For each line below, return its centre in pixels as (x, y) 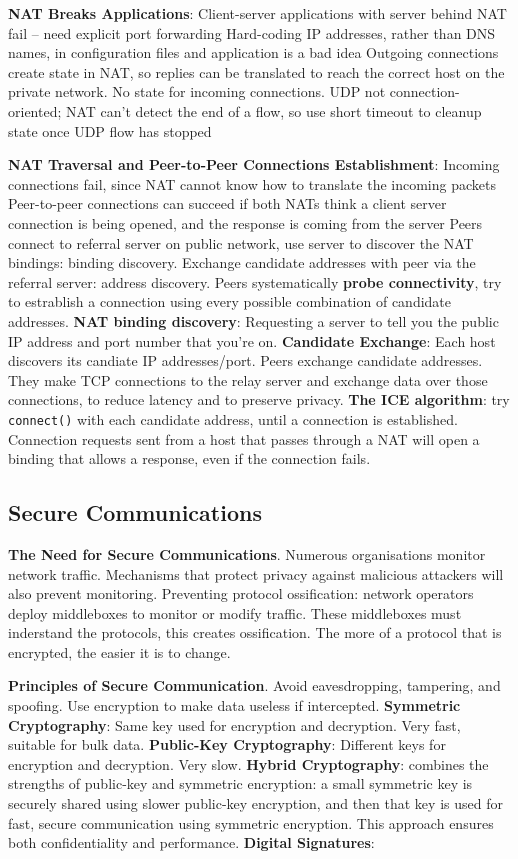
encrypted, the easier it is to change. (119, 651)
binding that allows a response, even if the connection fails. (189, 458)
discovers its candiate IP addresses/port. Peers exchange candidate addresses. (245, 360)
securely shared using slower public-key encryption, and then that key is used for (255, 803)
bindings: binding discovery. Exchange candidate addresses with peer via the (242, 262)
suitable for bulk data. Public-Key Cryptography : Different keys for (227, 744)
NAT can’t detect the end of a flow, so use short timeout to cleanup (273, 110)
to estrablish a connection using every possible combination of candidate (230, 301)
